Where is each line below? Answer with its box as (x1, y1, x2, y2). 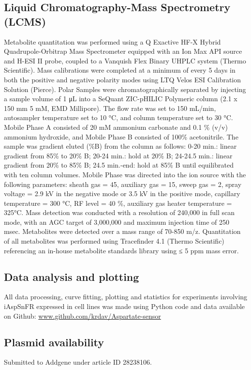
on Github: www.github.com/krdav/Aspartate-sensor (4, 310, 161, 321)
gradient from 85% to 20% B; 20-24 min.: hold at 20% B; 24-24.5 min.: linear (4, 150, 233, 160)
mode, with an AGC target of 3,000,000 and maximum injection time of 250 (4, 216, 230, 227)
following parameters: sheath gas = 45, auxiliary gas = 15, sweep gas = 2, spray (4, 179, 242, 189)
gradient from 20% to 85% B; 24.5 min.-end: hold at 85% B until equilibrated (4, 160, 234, 170)
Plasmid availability (4, 334, 104, 349)
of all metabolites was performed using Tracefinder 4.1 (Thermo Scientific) (4, 236, 224, 246)
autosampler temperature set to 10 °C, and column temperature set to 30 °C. (4, 112, 233, 123)
